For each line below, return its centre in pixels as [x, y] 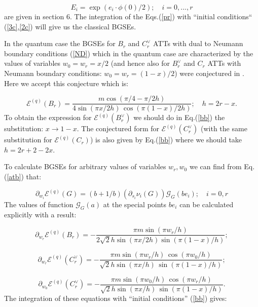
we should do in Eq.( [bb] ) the [179, 117]
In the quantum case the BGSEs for [60, 43]
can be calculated [207, 204]
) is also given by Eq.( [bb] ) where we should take [166, 140]
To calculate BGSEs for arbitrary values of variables [85, 166]
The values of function [39, 204]
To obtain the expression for [48, 117]
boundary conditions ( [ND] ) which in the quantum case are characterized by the [129, 53]
